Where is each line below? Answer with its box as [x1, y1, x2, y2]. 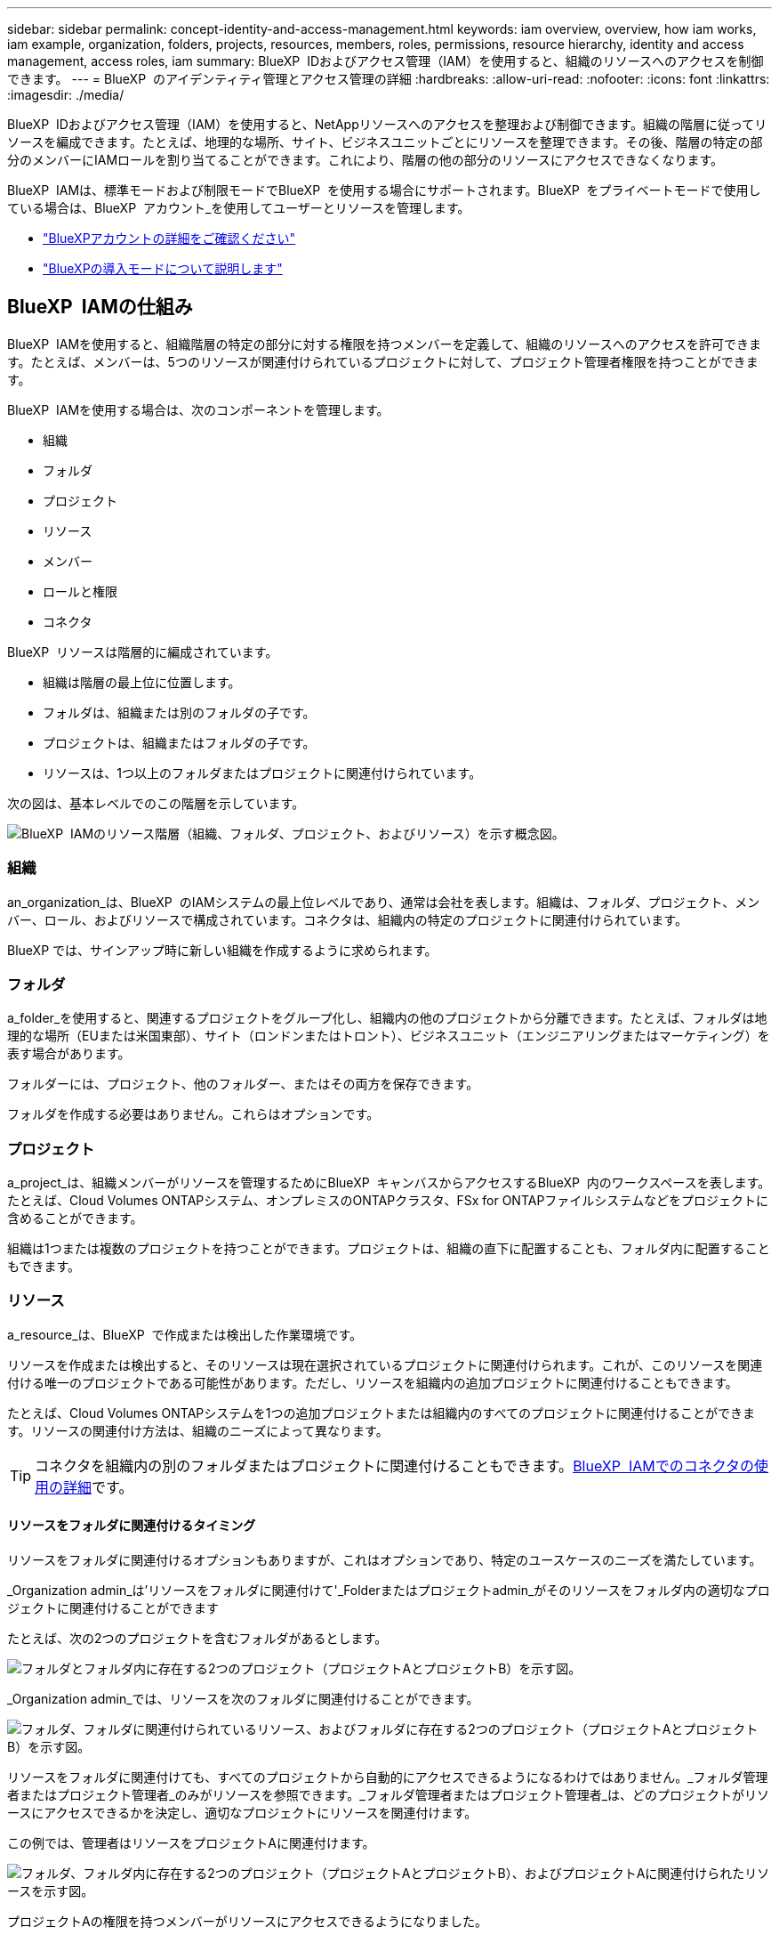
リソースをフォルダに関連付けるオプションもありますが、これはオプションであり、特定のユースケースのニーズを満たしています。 [7, 1552, 762, 1568]
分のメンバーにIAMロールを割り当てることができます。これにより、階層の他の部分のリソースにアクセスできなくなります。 [7, 152, 724, 167]
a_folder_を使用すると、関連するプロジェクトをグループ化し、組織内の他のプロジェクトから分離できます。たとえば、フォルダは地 [7, 1010, 767, 1026]
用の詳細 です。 [35, 1478, 133, 1496]
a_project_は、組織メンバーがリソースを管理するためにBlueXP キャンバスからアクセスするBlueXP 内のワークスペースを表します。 [7, 1175, 771, 1191]
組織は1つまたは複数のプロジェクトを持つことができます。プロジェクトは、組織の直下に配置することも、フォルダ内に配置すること [7, 1241, 770, 1257]
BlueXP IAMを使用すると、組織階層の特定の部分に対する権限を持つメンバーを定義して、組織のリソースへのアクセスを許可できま [7, 336, 761, 352]
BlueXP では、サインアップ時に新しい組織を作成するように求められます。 [7, 942, 438, 958]
